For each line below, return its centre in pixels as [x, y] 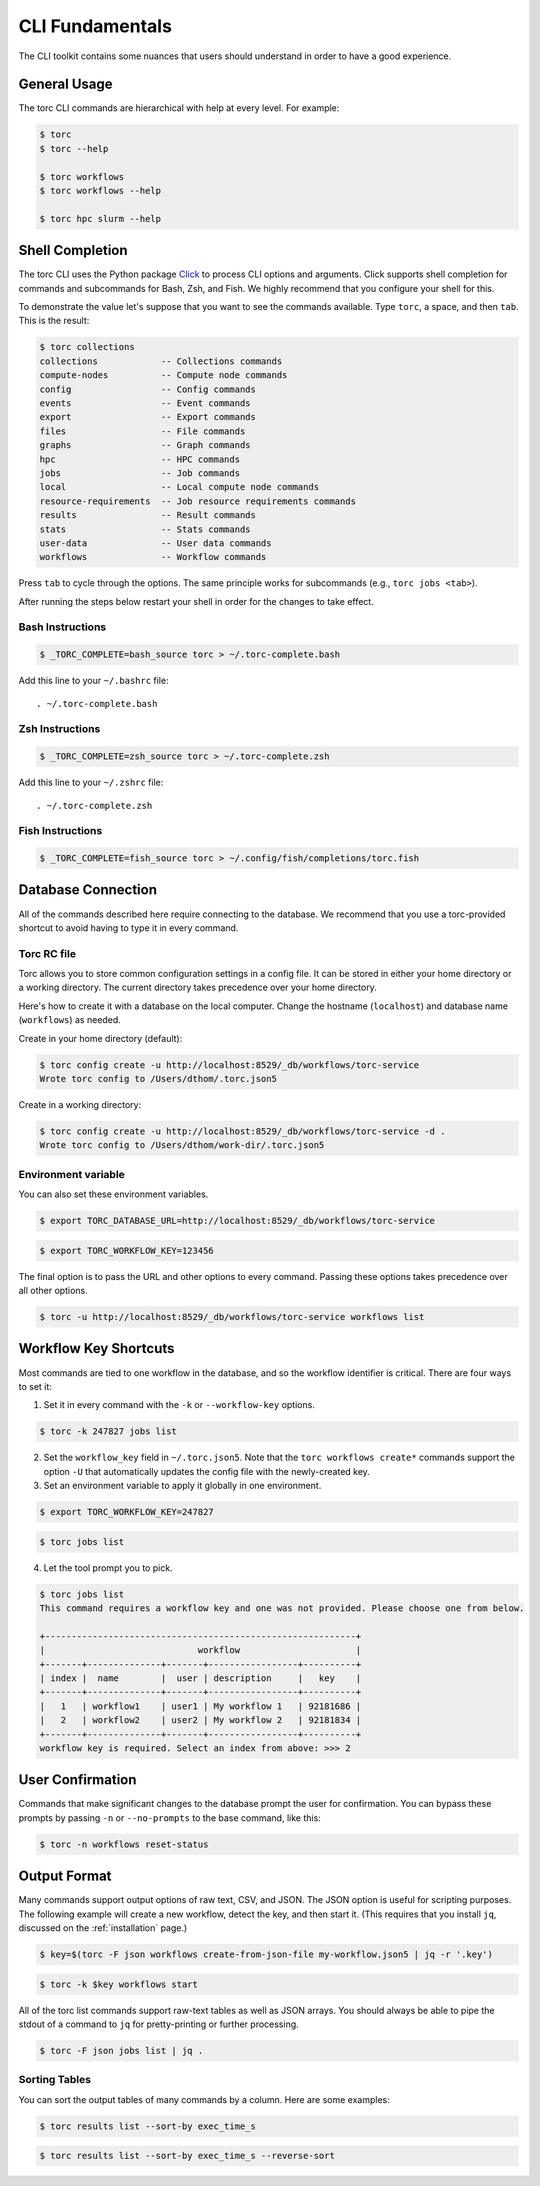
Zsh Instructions [59, 729]
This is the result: [54, 321]
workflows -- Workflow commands [153, 557]
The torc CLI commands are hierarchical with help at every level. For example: [179, 108]
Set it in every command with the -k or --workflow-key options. [179, 1405]
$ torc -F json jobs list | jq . [121, 2050]
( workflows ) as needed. [70, 1020]
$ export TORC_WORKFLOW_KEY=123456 [126, 1250]
